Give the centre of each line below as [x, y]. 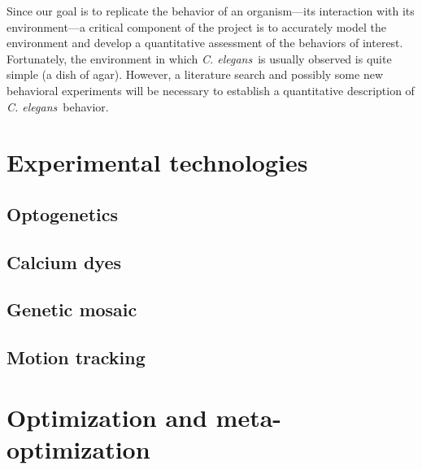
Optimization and [107, 417]
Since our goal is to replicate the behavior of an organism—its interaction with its [211, 11]
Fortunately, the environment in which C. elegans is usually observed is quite [199, 58]
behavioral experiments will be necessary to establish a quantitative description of [211, 90]
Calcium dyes [64, 261]
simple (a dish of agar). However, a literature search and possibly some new [195, 74]
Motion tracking [76, 357]
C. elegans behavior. [58, 106]
